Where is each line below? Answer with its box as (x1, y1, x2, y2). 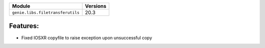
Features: (9, 22, 39, 30)
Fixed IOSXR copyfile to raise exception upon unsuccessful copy (21, 34, 152, 41)
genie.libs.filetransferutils (12, 10, 79, 15)
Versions (85, 3, 106, 9)
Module (12, 3, 30, 9)
